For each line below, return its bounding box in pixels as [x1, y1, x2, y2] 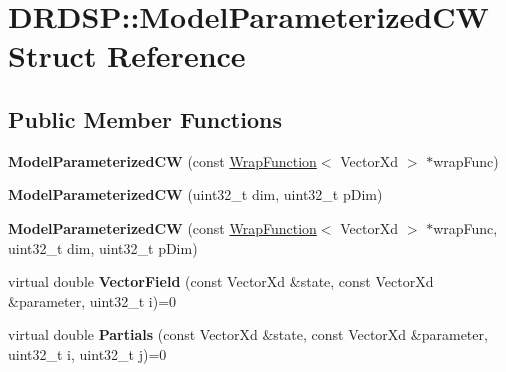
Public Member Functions [8, 103, 282, 134]
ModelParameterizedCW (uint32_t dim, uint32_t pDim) [8, 184, 383, 205]
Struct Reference [8, 35, 246, 76]
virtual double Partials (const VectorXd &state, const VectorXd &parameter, [8, 324, 488, 345]
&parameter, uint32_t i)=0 [8, 290, 177, 311]
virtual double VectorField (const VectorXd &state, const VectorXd [8, 271, 434, 292]
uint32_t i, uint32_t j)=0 [8, 343, 167, 364]
